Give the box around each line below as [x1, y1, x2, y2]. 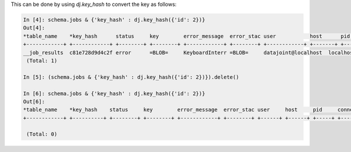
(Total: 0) [26, 131, 58, 137]
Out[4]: [23, 25, 45, 32]
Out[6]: [23, 98, 45, 105]
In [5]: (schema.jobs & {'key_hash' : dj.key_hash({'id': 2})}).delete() [23, 74, 239, 80]
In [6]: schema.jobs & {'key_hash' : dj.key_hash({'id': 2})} [23, 90, 205, 96]
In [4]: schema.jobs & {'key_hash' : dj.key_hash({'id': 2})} [23, 16, 205, 23]
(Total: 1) [26, 57, 58, 64]
